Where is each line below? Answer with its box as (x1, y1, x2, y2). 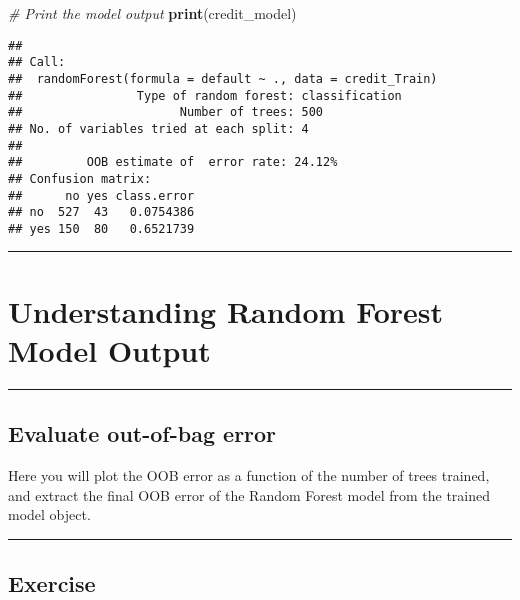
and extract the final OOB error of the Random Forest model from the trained (8, 484, 491, 505)
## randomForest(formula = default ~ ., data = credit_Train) (8, 71, 438, 86)
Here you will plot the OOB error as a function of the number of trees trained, (8, 464, 490, 485)
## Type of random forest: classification (8, 88, 402, 103)
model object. (8, 504, 91, 525)
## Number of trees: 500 (8, 105, 323, 120)
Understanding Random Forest (8, 290, 444, 331)
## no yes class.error (8, 188, 195, 203)
